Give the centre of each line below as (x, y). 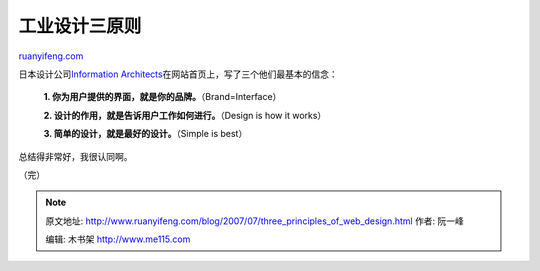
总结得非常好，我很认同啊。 (75, 156)
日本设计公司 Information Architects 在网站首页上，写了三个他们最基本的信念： (178, 74)
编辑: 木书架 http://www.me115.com (118, 239)
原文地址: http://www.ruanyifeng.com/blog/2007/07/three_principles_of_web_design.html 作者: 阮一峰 (255, 221)
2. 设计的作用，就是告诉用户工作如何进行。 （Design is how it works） (185, 115)
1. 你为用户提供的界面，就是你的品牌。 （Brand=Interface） (162, 97)
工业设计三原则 (80, 26)
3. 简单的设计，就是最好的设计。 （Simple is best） (145, 134)
